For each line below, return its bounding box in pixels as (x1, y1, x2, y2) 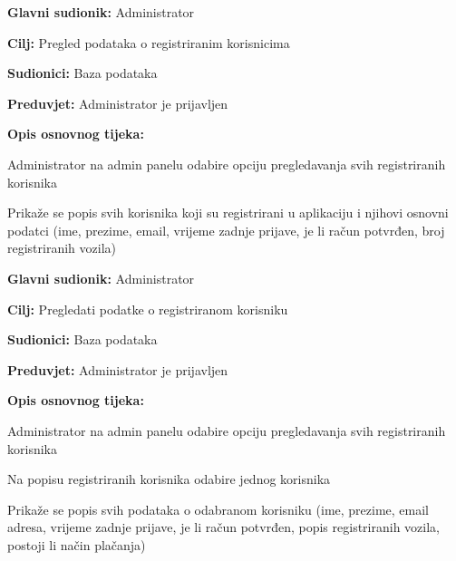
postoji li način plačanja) (7, 535, 146, 554)
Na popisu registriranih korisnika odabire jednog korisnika (7, 469, 331, 488)
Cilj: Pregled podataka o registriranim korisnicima (7, 33, 290, 52)
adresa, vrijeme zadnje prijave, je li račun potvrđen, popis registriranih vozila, (7, 517, 440, 537)
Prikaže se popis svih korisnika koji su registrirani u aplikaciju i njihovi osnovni (7, 203, 449, 222)
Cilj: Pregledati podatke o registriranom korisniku (7, 299, 288, 318)
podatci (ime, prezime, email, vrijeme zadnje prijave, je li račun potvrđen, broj (7, 220, 445, 239)
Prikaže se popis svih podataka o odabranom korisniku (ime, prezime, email (7, 499, 430, 518)
